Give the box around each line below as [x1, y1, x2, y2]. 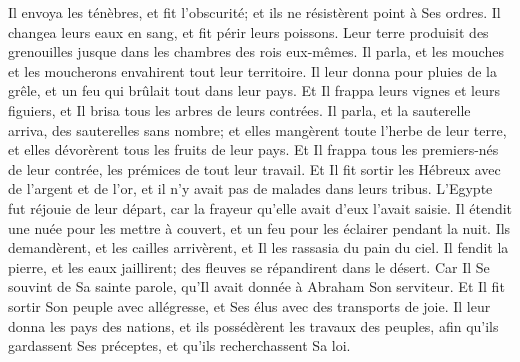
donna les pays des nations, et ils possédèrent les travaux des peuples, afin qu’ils [8, 315, 499, 336]
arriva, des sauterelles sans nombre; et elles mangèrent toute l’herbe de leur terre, [8, 119, 507, 140]
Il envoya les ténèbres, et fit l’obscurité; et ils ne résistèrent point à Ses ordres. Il [8, 2, 501, 22]
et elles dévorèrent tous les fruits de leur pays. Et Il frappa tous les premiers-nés [8, 139, 499, 160]
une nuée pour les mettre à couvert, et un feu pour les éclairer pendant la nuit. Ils [8, 217, 511, 238]
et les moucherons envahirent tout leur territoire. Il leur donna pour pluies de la [8, 60, 498, 81]
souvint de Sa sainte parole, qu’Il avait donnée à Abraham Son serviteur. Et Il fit [8, 276, 505, 297]
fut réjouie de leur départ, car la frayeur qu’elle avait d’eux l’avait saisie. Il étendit [8, 197, 513, 218]
